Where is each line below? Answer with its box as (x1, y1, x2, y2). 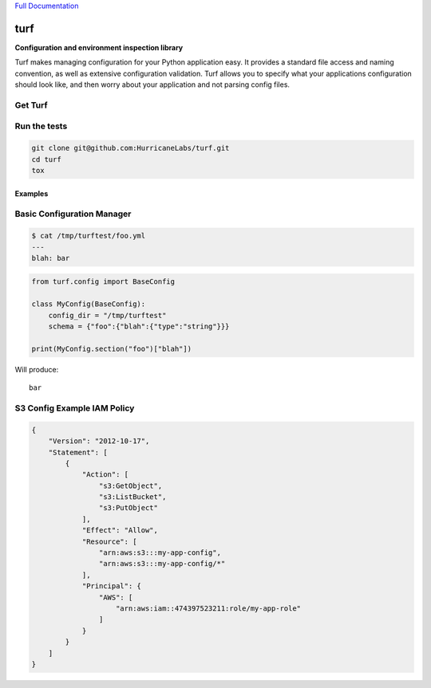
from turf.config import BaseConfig (31, 277, 176, 286)
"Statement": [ (48, 447, 108, 457)
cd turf (31, 155, 61, 163)
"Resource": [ (81, 537, 137, 546)
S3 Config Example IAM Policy (14, 403, 135, 414)
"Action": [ (81, 470, 129, 479)
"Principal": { (81, 582, 141, 591)
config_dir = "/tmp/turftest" (48, 311, 167, 320)
